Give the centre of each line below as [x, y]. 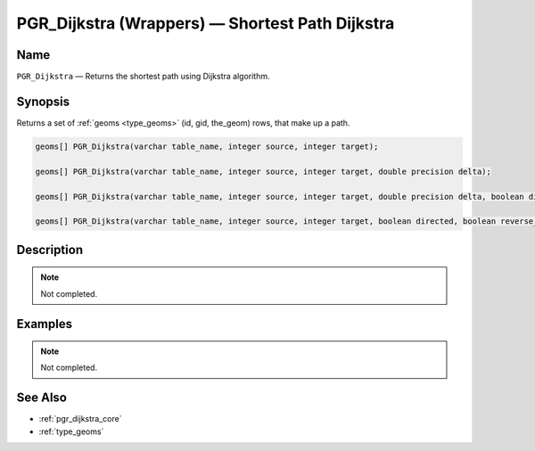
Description [50, 250]
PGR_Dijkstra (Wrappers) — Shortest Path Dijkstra [206, 23]
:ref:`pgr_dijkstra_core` [80, 419]
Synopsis [43, 101]
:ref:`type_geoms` [71, 431]
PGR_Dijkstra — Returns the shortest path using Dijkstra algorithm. [143, 77]
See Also [41, 398]
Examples [45, 324]
